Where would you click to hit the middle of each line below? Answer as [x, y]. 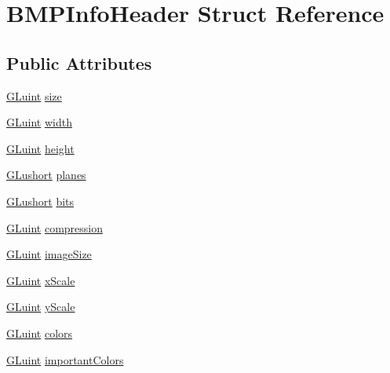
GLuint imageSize [49, 254]
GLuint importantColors [65, 359]
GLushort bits [40, 201]
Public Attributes [79, 62]
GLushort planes [46, 175]
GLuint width [39, 122]
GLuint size [34, 95]
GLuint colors [40, 333]
